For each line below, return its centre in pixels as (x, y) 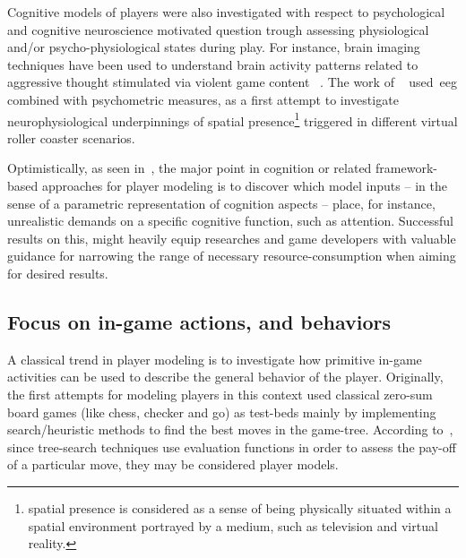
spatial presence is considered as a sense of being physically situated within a (240, 507)
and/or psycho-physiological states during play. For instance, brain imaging (214, 47)
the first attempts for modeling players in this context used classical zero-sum (220, 394)
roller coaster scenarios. (71, 137)
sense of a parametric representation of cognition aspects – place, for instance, (221, 203)
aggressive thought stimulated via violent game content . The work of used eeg (233, 82)
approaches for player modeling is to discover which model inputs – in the (244, 185)
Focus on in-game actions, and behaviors (199, 321)
